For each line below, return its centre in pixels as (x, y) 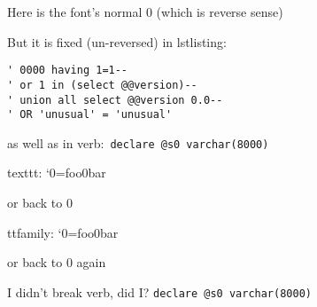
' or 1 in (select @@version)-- (102, 85)
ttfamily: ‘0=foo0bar (63, 232)
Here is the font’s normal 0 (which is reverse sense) (145, 12)
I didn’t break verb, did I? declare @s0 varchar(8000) (159, 291)
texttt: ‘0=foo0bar (57, 173)
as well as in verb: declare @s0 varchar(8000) (138, 142)
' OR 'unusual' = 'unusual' (90, 115)
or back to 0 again (57, 262)
